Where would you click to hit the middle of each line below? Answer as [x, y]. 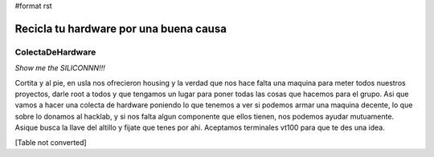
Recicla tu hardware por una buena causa [121, 28]
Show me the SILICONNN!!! [60, 68]
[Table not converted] [51, 142]
